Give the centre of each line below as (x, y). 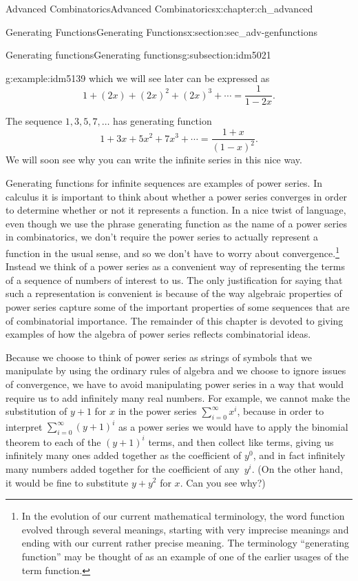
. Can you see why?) (223, 482)
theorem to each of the (53, 441)
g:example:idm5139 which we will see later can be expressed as (138, 78)
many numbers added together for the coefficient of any (123, 468)
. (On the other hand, (297, 468)
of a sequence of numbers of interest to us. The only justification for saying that (174, 279)
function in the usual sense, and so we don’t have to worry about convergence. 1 (172, 252)
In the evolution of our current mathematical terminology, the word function (183, 516)
